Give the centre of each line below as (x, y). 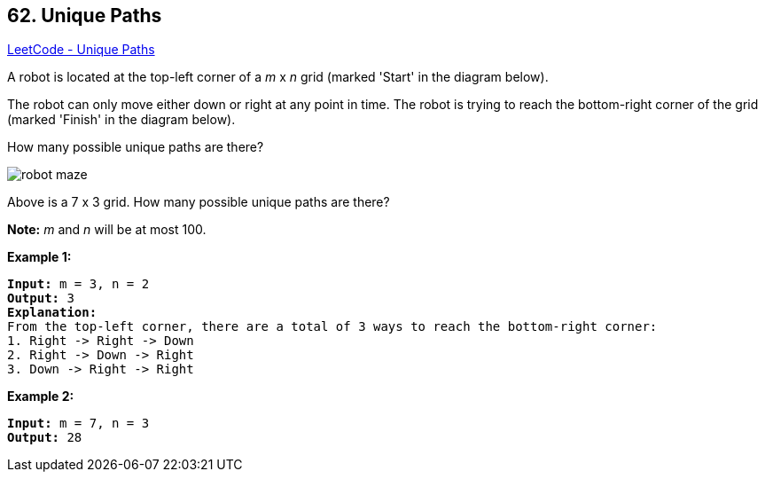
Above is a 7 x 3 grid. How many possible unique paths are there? (199, 202)
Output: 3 (41, 298)
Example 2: (41, 397)
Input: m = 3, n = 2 (78, 284)
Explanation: (52, 313)
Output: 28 (45, 438)
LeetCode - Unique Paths (81, 50)
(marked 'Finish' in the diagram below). (121, 120)
